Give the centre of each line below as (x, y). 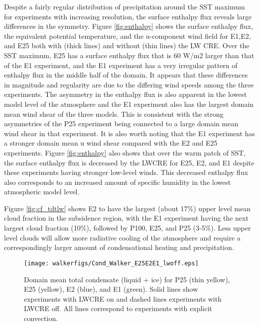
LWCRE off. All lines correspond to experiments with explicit (118, 308)
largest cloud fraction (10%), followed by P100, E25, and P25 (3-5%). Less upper (128, 228)
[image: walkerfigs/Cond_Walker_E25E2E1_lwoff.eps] (111, 263)
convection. (41, 318)
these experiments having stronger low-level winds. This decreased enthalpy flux (126, 172)
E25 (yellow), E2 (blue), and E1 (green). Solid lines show (111, 289)
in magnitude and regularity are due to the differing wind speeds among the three (129, 84)
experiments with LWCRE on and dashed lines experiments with (123, 298)
